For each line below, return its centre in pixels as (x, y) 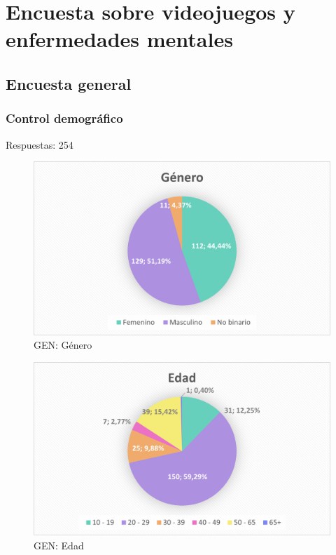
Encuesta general (69, 83)
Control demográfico (64, 118)
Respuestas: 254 (40, 144)
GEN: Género (63, 345)
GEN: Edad (59, 545)
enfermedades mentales (119, 39)
